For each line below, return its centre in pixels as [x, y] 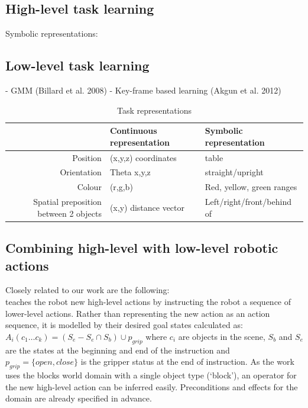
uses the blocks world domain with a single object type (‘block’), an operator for [151, 375]
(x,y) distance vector [147, 207]
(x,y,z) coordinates [143, 157]
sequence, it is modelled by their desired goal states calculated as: [124, 325]
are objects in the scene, [222, 336]
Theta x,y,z [130, 172]
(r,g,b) [121, 187]
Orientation [81, 172]
